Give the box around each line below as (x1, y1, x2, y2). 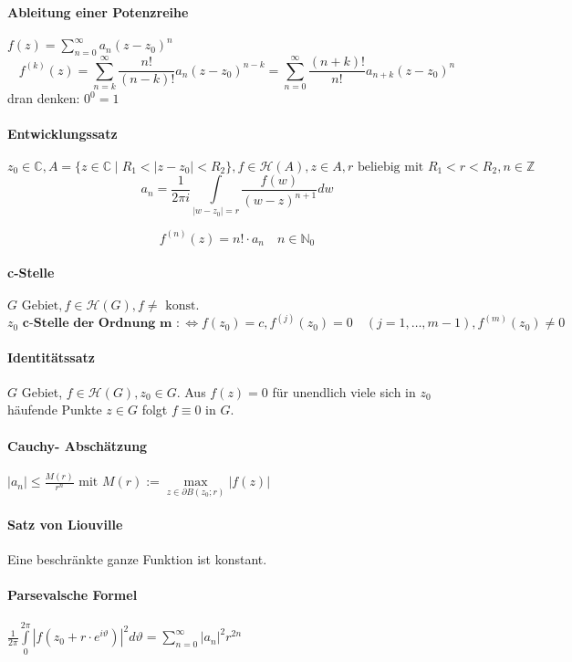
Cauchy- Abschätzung (7, 436, 148, 455)
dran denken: (7, 89, 80, 108)
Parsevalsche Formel (7, 585, 138, 604)
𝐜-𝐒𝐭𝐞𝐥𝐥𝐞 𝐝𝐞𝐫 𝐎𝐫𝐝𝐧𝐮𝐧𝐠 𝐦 (22, 317, 172, 331)
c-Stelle (7, 263, 55, 282)
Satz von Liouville (7, 515, 123, 534)
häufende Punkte (7, 400, 102, 419)
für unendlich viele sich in (272, 382, 416, 401)
